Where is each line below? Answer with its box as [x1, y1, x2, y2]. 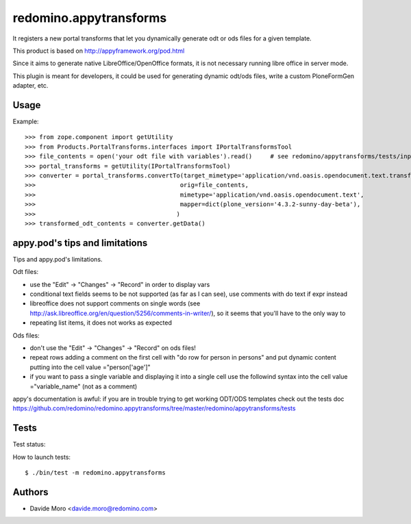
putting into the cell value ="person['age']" [29, 363, 151, 371]
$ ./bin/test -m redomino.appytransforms [25, 469, 166, 476]
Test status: [12, 440, 46, 449]
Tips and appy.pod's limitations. [12, 255, 103, 263]
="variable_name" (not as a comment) [29, 382, 138, 390]
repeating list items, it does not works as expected [29, 319, 173, 327]
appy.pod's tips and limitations [12, 237, 148, 249]
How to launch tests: [12, 453, 71, 461]
